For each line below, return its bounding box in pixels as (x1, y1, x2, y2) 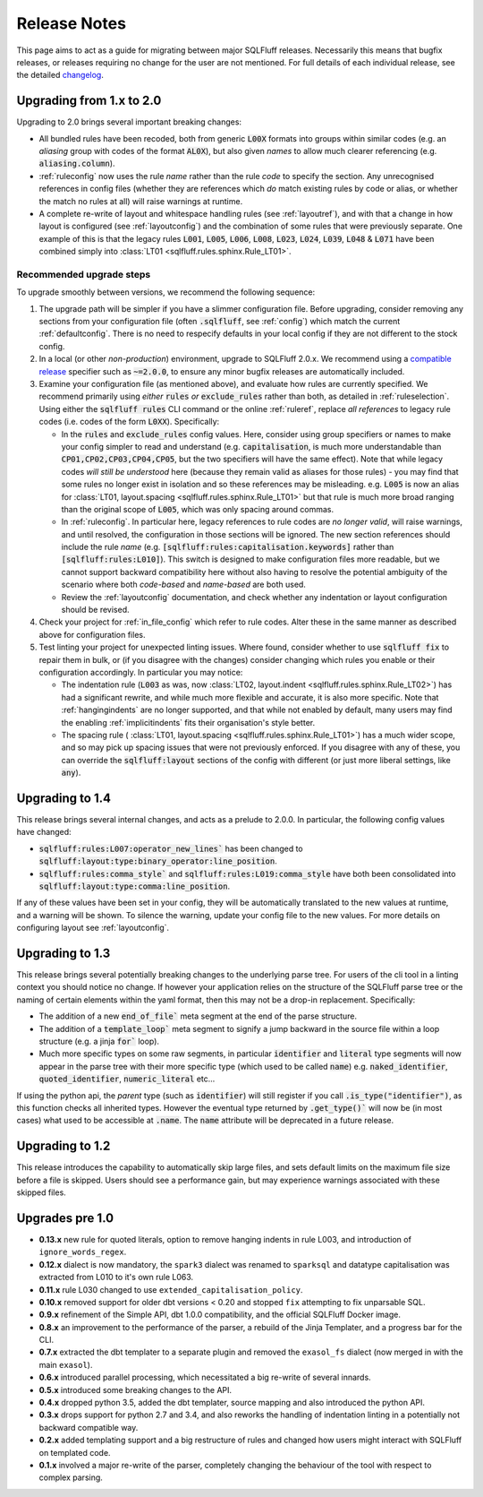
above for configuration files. (38, 629, 146, 640)
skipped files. (16, 1187, 66, 1198)
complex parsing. (38, 1472, 103, 1483)
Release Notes (16, 13, 127, 33)
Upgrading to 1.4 (16, 790, 112, 805)
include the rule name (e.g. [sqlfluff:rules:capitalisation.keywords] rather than (61, 542, 394, 553)
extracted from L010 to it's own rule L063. (38, 1272, 194, 1283)
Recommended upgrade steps (16, 268, 151, 280)
